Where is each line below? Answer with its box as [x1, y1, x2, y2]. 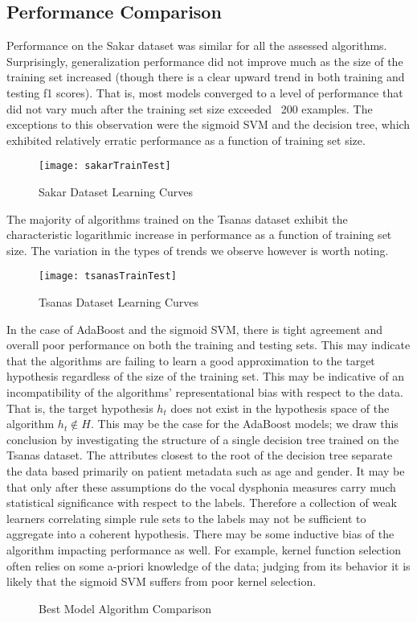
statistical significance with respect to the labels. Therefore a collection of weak [6, 494, 397, 511]
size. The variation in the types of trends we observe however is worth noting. [6, 241, 389, 258]
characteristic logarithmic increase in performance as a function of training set [6, 226, 392, 243]
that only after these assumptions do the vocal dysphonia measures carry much [6, 478, 396, 495]
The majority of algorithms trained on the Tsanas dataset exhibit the [6, 210, 348, 227]
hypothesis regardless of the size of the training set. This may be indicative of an [6, 368, 404, 385]
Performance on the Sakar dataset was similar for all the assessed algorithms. [6, 37, 387, 54]
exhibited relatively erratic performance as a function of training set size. [6, 131, 366, 148]
